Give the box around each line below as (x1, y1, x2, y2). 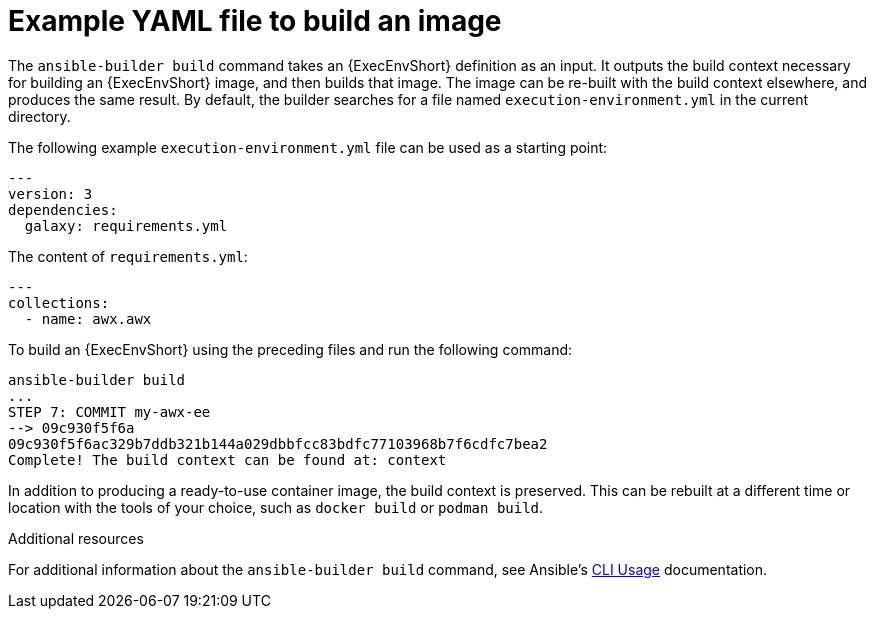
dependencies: (8, 201, 118, 218)
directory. (8, 107, 71, 125)
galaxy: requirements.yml (24, 217, 228, 234)
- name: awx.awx (24, 310, 152, 327)
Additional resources (8, 529, 144, 547)
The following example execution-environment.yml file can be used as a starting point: (8, 138, 608, 156)
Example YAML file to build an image (8, 4, 502, 38)
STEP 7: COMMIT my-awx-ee (8, 403, 211, 420)
